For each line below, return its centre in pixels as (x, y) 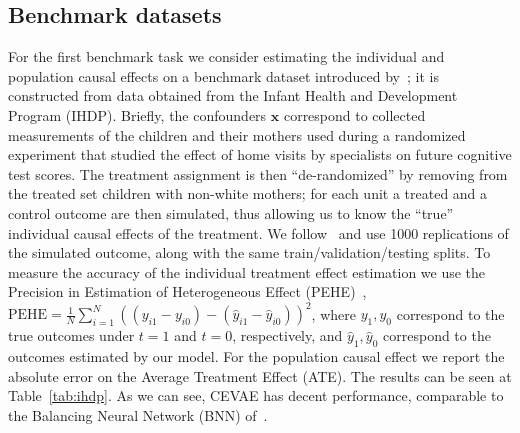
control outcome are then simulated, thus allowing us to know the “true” (231, 212)
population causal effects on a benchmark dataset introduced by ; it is (223, 75)
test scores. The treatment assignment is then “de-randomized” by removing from (258, 173)
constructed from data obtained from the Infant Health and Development (233, 95)
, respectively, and (287, 335)
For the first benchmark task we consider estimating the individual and (226, 56)
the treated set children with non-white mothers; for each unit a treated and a (248, 193)
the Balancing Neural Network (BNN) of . (138, 415)
